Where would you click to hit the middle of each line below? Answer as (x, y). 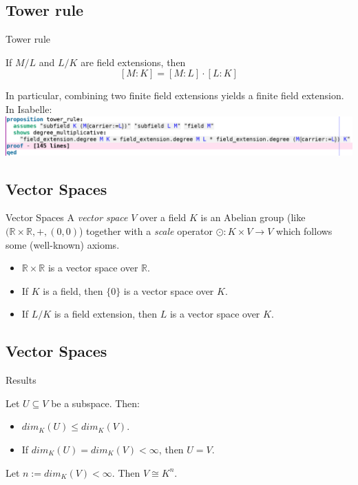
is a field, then (73, 290)
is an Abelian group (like (253, 217)
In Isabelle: (29, 109)
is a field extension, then (105, 314)
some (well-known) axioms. (63, 244)
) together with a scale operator (146, 231)
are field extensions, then (133, 62)
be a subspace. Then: (96, 403)
